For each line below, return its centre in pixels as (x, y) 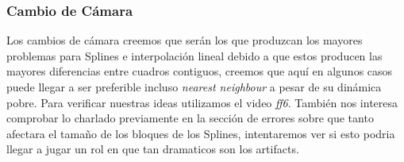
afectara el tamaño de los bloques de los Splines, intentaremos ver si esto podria (201, 133)
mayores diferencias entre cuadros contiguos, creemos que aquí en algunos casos (200, 71)
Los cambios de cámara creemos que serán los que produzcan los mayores (185, 40)
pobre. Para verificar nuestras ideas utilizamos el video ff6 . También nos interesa (202, 102)
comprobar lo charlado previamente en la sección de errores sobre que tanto (190, 118)
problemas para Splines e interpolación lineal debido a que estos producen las (194, 55)
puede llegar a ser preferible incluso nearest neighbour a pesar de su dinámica (194, 87)
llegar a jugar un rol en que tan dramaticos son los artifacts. (153, 149)
